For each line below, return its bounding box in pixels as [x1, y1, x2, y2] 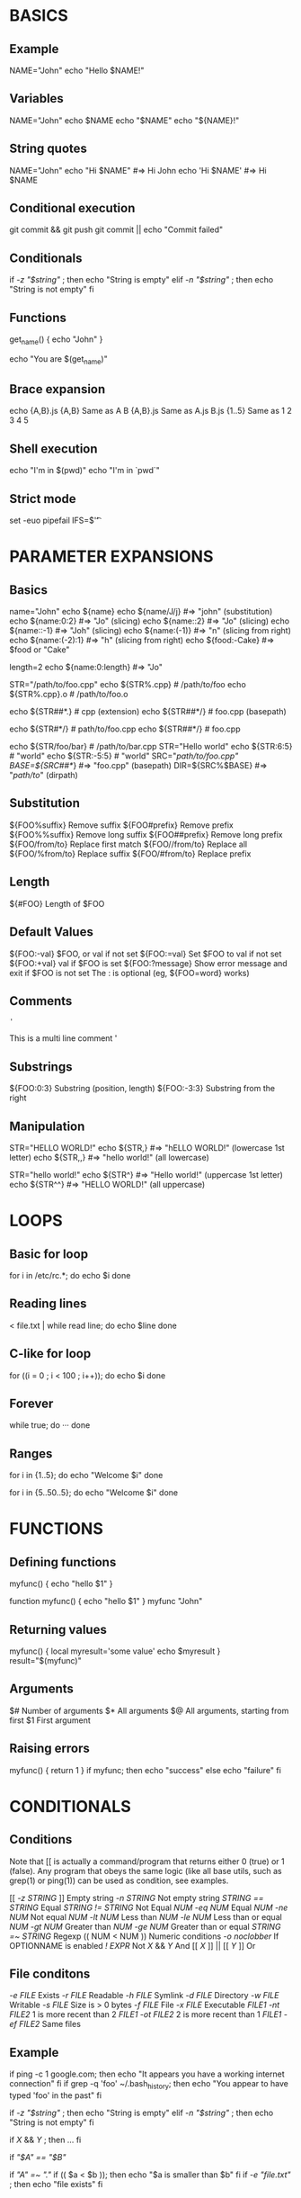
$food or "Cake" [9, 644, 70, 655]
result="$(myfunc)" [9, 1655, 83, 1666]
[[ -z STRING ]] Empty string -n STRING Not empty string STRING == [9, 1892, 264, 1903]
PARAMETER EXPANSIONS [9, 546, 214, 567]
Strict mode [9, 491, 76, 507]
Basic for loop [9, 1246, 88, 1261]
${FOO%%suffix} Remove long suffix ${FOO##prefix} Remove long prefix [9, 829, 283, 839]
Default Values [9, 924, 94, 940]
